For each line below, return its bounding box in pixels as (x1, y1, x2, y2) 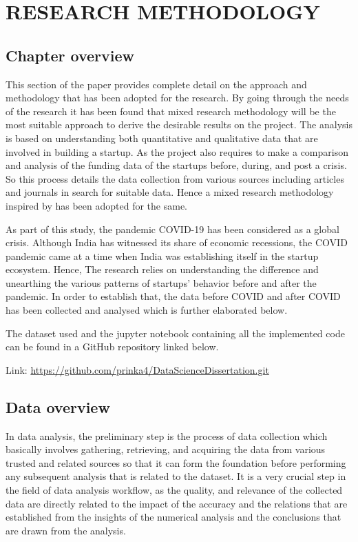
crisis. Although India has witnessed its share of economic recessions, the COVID (6, 235, 348, 250)
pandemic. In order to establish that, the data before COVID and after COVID (6, 289, 341, 303)
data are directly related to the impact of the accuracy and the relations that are (6, 496, 348, 510)
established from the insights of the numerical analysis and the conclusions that (6, 510, 341, 524)
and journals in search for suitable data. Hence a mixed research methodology (6, 185, 334, 199)
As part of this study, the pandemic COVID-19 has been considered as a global (6, 221, 339, 236)
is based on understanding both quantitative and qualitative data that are (6, 130, 318, 145)
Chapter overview (6, 44, 134, 66)
